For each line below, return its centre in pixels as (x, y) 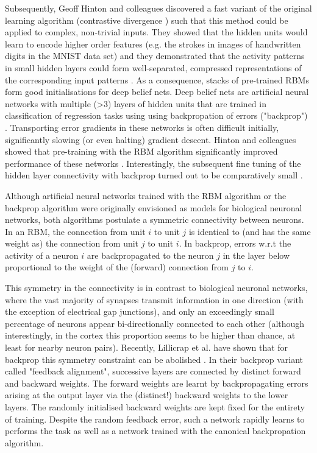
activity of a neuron (42, 255)
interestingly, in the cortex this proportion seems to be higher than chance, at (150, 335)
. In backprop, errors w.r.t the (235, 243)
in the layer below (256, 255)
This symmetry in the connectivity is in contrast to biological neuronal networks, (156, 288)
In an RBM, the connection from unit (75, 231)
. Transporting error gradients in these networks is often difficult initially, (142, 127)
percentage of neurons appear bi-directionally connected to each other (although (155, 323)
